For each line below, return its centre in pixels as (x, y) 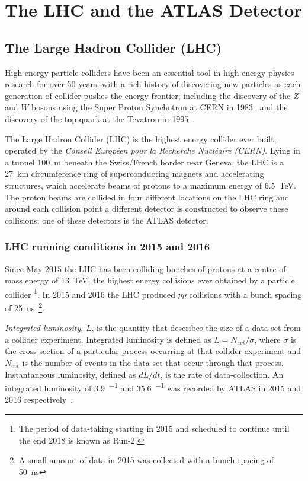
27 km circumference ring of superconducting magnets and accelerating (134, 173)
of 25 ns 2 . (25, 307)
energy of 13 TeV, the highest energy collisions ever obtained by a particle (160, 280)
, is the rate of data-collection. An (222, 374)
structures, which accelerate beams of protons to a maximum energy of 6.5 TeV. (151, 185)
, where (267, 339)
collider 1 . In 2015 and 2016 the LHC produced (90, 293)
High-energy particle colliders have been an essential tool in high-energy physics (150, 72)
